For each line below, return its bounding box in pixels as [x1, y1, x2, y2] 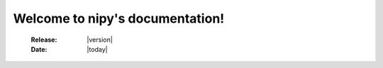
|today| [87, 45, 108, 53]
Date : [30, 45, 48, 53]
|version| [87, 35, 113, 44]
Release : [30, 35, 57, 44]
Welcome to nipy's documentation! [13, 11, 225, 26]
